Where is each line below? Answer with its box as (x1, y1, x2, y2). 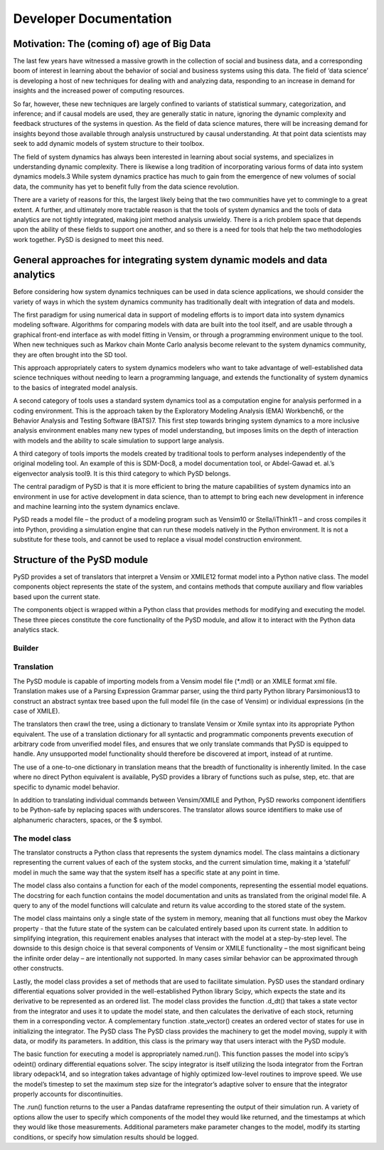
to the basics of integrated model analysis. (13, 383, 138, 391)
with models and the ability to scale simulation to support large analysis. (13, 436, 224, 445)
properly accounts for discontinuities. (13, 1090, 123, 1098)
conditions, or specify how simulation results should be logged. (13, 1132, 199, 1141)
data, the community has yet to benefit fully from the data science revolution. (13, 182, 240, 191)
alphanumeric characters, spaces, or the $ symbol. (13, 816, 163, 824)
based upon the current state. (13, 592, 101, 601)
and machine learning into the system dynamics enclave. (13, 502, 181, 511)
